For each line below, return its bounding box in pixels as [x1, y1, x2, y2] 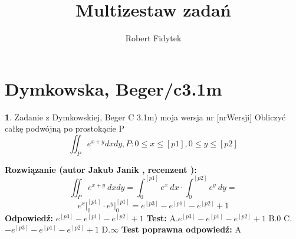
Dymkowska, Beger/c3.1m [5, 76, 222, 100]
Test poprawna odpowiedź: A [121, 223, 241, 235]
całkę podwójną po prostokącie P [5, 122, 124, 135]
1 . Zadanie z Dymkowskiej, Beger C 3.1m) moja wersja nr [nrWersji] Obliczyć [5, 110, 286, 123]
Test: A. [146, 211, 178, 224]
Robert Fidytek [125, 32, 182, 44]
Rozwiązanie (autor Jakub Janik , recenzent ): [5, 163, 197, 175]
